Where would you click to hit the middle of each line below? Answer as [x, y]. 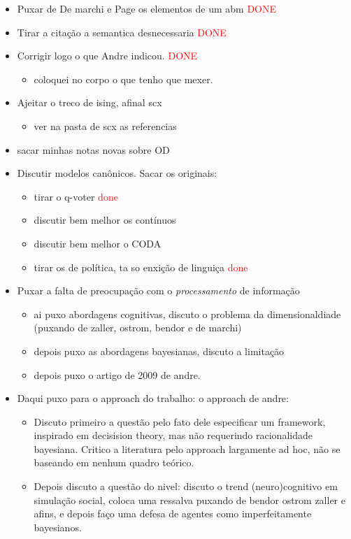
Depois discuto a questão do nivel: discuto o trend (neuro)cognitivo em [186, 486]
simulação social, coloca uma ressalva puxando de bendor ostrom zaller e [189, 500]
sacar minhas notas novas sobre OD [93, 149]
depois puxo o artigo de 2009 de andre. [117, 374]
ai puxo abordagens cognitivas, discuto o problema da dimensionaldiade [187, 314]
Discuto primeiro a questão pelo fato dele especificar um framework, [180, 421]
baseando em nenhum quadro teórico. [114, 462]
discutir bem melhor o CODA [98, 243]
